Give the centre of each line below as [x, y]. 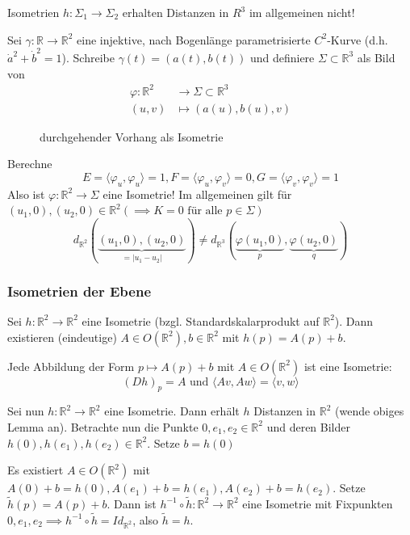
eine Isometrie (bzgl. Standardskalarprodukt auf [201, 320]
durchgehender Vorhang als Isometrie [132, 136]
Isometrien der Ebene [79, 291]
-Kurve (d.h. [358, 39]
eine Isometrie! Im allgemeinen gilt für [197, 194]
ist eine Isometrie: [348, 366]
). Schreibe [88, 57]
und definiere [282, 57]
